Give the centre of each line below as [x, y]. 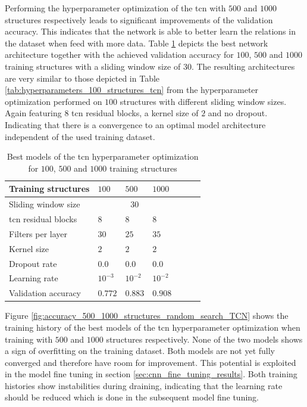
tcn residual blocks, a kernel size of [135, 113]
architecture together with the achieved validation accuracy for [119, 55]
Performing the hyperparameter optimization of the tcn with [115, 8]
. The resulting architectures [243, 66]
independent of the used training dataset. [80, 136]
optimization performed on [54, 101]
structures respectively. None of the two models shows [204, 339]
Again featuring [33, 113]
